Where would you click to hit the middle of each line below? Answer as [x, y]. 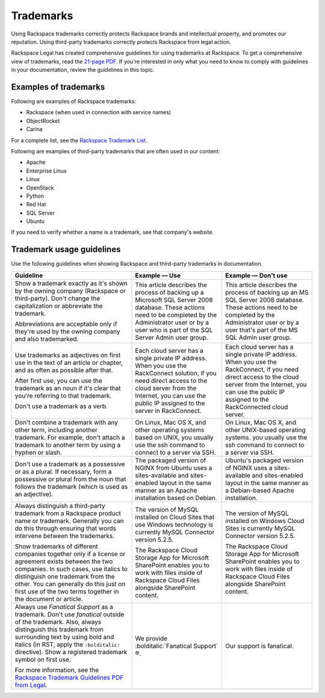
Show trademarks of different [57, 546]
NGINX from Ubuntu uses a [174, 468]
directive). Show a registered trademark [71, 652]
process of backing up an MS [267, 292]
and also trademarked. [47, 338]
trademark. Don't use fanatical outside [70, 614]
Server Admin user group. [172, 337]
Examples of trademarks [58, 87]
